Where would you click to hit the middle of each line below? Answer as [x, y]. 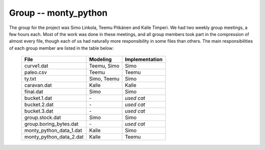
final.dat [34, 92]
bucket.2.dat [39, 105]
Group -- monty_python [58, 13]
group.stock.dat [43, 118]
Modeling [100, 60]
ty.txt [30, 79]
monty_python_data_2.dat [54, 137]
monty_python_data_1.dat [53, 130]
